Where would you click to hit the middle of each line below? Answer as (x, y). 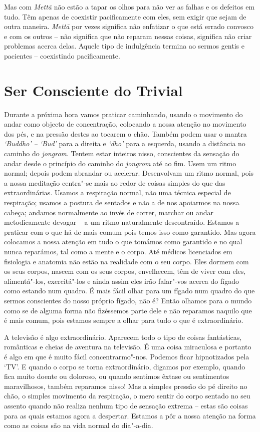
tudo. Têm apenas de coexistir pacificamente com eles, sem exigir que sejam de (125, 16)
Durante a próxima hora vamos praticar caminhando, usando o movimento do (123, 114)
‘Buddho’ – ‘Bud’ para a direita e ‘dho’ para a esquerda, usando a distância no (125, 143)
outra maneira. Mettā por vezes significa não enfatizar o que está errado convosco (129, 26)
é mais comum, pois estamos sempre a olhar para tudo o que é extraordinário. (124, 320)
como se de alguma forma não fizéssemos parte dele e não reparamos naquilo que (128, 310)
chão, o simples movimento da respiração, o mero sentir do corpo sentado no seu (127, 396)
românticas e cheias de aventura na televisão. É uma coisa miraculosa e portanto (128, 347)
